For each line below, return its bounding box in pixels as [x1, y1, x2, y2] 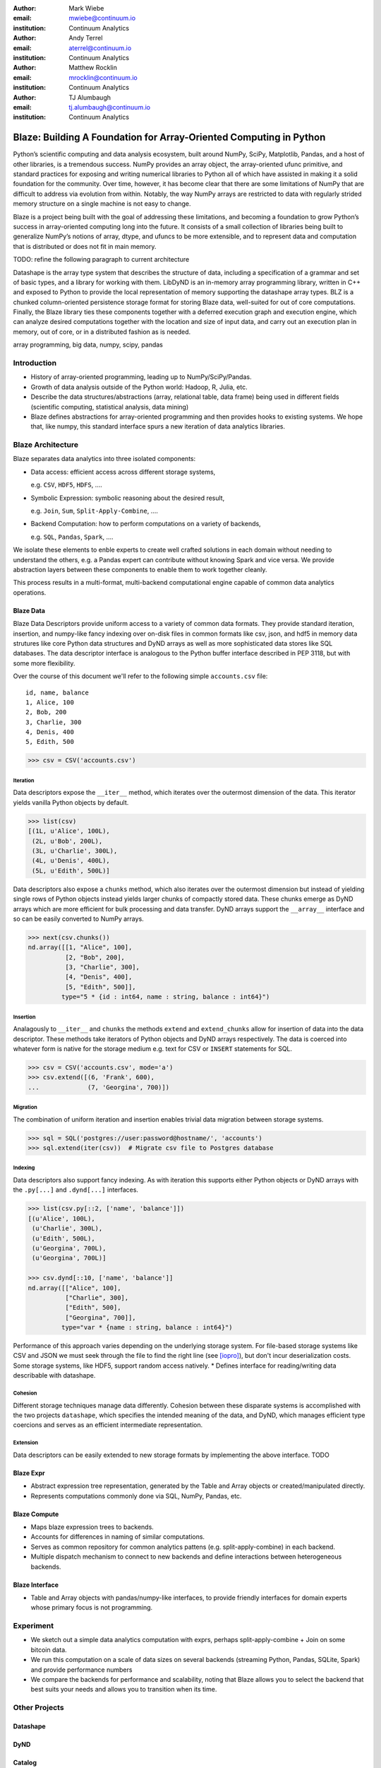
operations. [13, 588, 47, 597]
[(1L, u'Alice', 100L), [28, 827, 111, 835]
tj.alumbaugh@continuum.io [68, 103, 151, 111]
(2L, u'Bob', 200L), [32, 837, 103, 845]
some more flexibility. [13, 658, 75, 668]
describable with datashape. [13, 1371, 96, 1380]
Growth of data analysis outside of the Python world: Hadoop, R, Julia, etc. [30, 383, 248, 391]
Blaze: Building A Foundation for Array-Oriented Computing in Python [13, 132, 326, 144]
